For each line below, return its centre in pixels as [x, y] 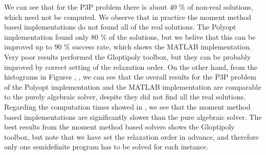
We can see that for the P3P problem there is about [86, 7]
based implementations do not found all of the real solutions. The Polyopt [120, 27]
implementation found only [47, 36]
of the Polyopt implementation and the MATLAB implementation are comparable [133, 86]
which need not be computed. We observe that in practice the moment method [128, 17]
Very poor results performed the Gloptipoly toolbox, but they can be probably [128, 56]
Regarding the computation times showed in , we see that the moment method [127, 106]
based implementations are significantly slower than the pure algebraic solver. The [133, 117]
